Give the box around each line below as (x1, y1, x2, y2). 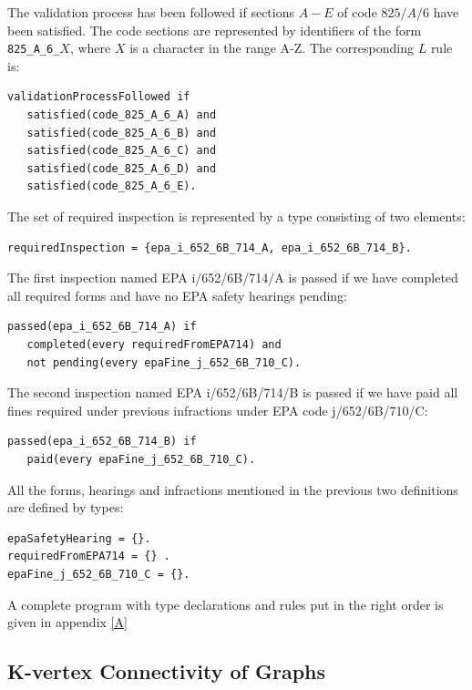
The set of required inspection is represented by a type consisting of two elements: (7, 207, 466, 225)
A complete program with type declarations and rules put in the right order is (7, 594, 444, 613)
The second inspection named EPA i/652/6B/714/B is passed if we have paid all (7, 383, 458, 402)
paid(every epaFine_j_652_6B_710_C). (26, 452, 256, 466)
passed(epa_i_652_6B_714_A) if (7, 320, 197, 334)
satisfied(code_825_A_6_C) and (26, 144, 217, 158)
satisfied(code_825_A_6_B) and (26, 126, 217, 139)
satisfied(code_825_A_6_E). (26, 180, 197, 193)
